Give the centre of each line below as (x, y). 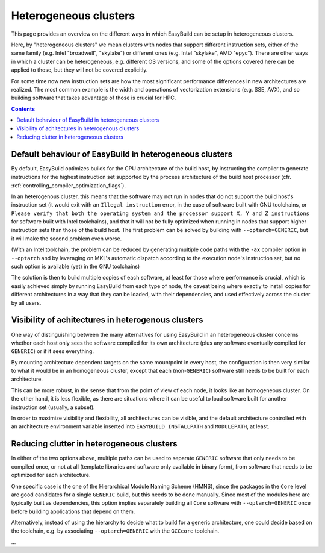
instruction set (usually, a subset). (53, 407)
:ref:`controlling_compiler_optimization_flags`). (69, 185)
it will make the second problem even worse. (67, 239)
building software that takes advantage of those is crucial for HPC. (94, 98)
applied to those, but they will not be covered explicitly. (79, 70)
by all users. (26, 303)
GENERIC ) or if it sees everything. (53, 351)
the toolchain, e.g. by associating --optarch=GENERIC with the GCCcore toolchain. (115, 531)
